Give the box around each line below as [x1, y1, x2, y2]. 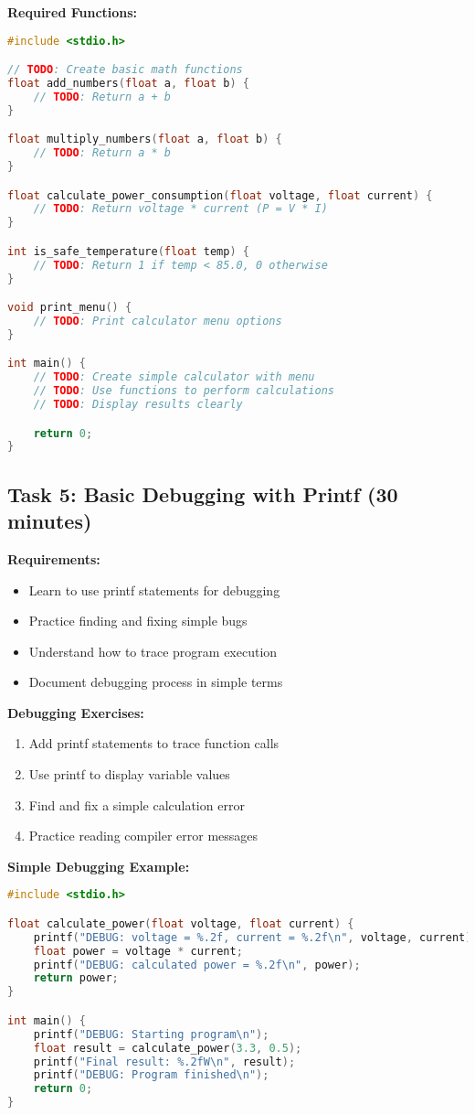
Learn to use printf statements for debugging [28, 580, 280, 599]
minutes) [7, 507, 92, 535]
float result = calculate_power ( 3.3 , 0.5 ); [33, 1041, 302, 1055]
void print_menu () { [7, 301, 132, 315]
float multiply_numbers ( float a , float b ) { [7, 133, 282, 146]
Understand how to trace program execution [28, 641, 278, 660]
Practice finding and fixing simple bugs [28, 611, 248, 630]
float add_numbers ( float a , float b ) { [7, 77, 249, 90]
